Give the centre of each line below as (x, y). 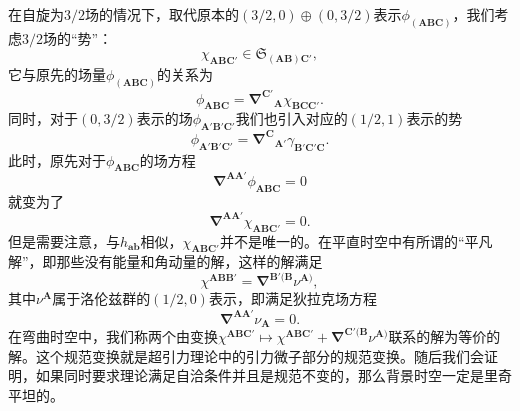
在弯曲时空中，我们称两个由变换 (113, 335)
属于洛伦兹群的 (101, 298)
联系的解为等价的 (444, 335)
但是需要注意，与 (64, 240)
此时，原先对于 (57, 159)
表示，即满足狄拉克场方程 (292, 298)
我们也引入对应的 (291, 118)
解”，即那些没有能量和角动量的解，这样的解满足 (165, 261)
